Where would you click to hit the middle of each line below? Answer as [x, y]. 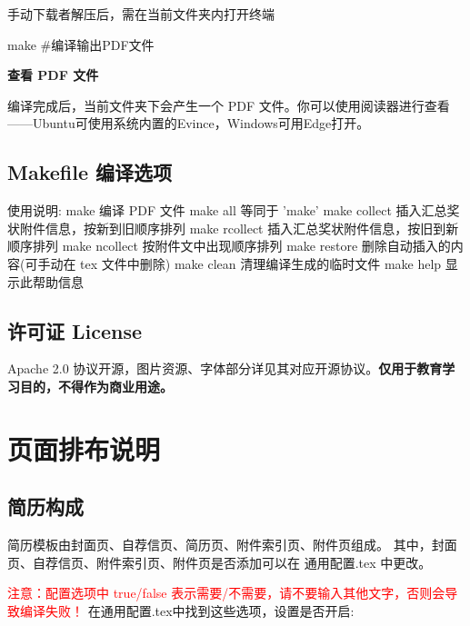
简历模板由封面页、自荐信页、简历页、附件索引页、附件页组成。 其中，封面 [232, 545]
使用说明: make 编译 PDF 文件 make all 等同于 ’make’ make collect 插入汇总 [227, 210]
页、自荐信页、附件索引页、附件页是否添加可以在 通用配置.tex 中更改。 [220, 562]
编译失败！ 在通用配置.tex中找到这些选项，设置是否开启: [187, 610]
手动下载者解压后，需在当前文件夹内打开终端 [141, 14]
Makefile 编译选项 [90, 172]
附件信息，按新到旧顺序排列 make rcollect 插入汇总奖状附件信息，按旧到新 [239, 228]
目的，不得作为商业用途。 [96, 386]
